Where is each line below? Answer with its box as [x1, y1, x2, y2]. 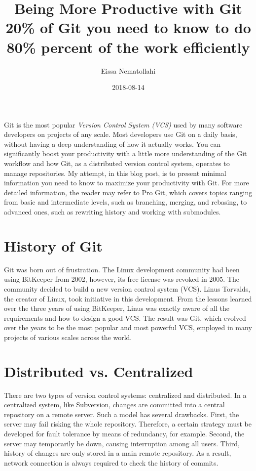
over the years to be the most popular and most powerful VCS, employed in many [4, 322, 252, 333]
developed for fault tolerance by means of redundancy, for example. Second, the [4, 428, 245, 438]
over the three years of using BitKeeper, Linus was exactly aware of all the [4, 303, 230, 313]
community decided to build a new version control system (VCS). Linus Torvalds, [4, 283, 251, 294]
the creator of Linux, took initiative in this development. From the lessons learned [4, 293, 252, 303]
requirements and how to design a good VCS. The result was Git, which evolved [4, 312, 246, 323]
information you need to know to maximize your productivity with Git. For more [4, 177, 249, 188]
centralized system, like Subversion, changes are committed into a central [4, 399, 225, 410]
